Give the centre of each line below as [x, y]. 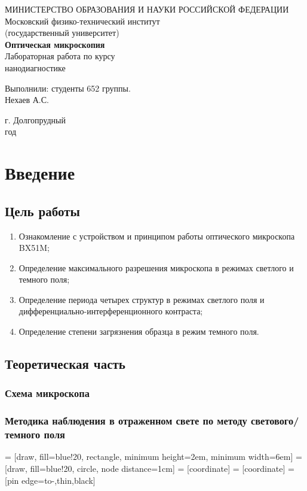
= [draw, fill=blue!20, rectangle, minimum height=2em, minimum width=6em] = [153, 457]
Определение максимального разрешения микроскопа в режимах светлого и [156, 267]
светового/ [275, 421]
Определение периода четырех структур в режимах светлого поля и [142, 299]
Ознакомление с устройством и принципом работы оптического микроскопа [157, 236]
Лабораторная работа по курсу [60, 56]
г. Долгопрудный [35, 119]
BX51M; [34, 248]
